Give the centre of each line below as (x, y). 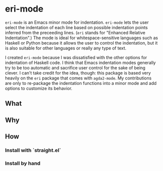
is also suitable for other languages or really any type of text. (66, 48)
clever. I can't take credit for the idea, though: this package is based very (78, 73)
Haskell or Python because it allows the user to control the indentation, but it (81, 43)
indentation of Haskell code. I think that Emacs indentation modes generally (81, 62)
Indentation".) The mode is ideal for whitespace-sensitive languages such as (81, 38)
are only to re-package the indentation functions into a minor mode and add (81, 83)
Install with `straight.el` (33, 150)
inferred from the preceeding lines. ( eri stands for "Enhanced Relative (75, 32)
